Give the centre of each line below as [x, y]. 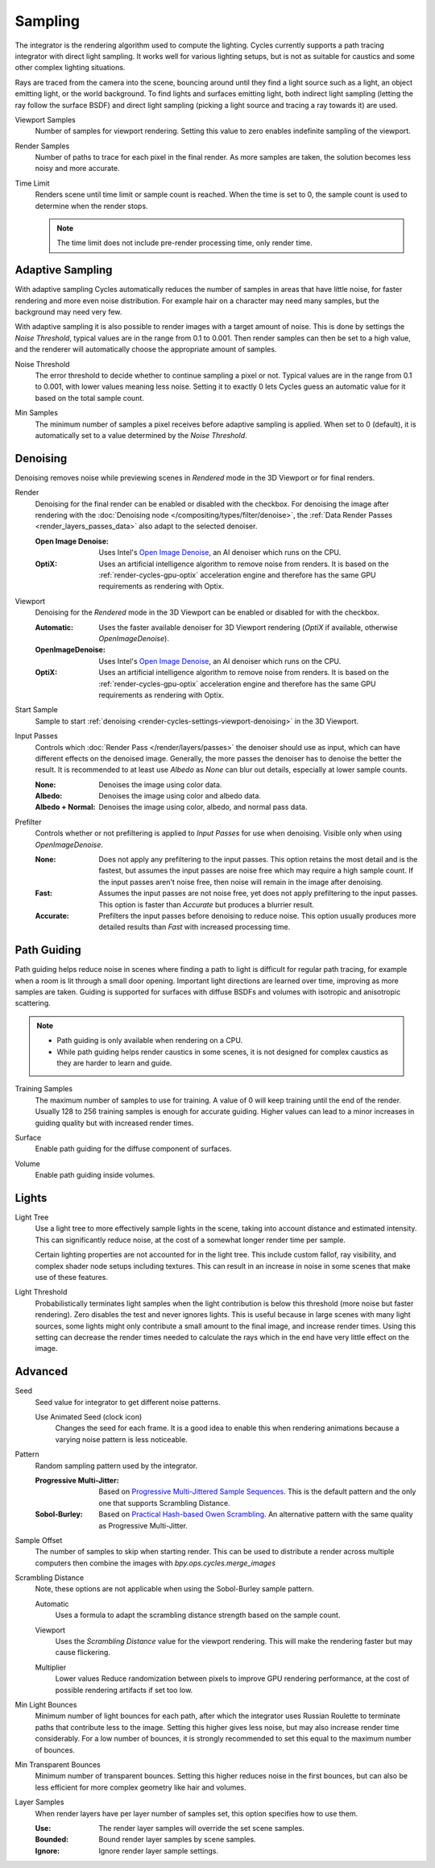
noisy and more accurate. [77, 169]
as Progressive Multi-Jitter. [143, 1525]
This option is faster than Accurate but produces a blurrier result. [206, 904]
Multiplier [51, 1667]
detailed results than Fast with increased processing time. [195, 927]
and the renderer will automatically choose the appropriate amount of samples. [146, 349]
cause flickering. [83, 1653]
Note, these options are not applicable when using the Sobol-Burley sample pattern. [174, 1589]
